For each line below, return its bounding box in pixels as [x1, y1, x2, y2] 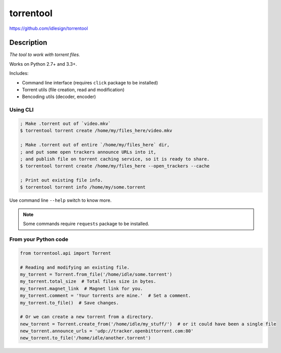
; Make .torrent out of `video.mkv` [20, 120, 111, 126]
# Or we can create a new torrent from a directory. [20, 314, 154, 320]
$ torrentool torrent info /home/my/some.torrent [20, 185, 146, 190]
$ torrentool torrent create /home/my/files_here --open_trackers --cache [20, 163, 210, 169]
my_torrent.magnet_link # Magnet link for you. [20, 286, 143, 291]
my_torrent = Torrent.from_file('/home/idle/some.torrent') [20, 271, 173, 277]
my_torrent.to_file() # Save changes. [20, 300, 119, 305]
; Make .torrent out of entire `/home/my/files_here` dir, [20, 142, 170, 148]
